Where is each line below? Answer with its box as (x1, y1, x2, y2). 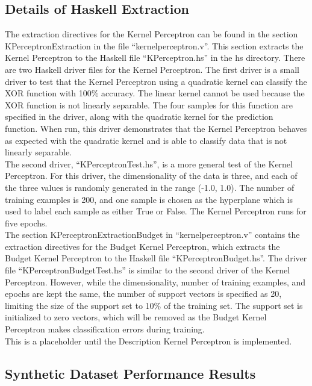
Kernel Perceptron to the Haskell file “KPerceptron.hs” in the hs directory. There (5, 51, 305, 64)
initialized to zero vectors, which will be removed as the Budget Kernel (5, 311, 267, 323)
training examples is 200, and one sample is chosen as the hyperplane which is (5, 193, 293, 205)
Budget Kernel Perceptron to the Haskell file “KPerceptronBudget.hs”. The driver (5, 252, 307, 264)
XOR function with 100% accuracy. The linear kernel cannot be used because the (5, 87, 305, 99)
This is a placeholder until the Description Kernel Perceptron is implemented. (5, 334, 292, 347)
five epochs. (5, 216, 48, 229)
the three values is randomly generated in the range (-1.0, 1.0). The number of (5, 181, 295, 193)
